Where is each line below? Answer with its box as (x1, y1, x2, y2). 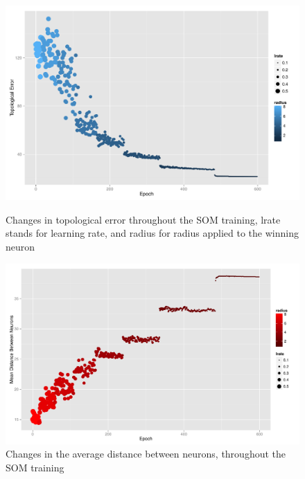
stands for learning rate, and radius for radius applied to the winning (6, 226, 299, 240)
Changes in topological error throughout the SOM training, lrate (6, 212, 281, 226)
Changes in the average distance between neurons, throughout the (6, 446, 286, 461)
